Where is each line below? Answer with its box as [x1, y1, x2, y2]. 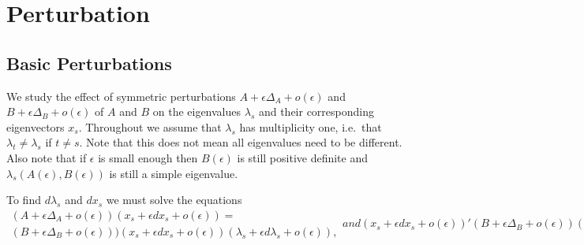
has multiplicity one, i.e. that [239, 118, 382, 135]
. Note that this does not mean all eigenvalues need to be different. [79, 134, 402, 150]
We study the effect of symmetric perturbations [6, 87, 236, 104]
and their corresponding [258, 103, 374, 120]
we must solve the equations [106, 191, 242, 208]
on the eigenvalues [152, 103, 241, 120]
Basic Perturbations [6, 50, 172, 75]
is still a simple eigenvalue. [109, 165, 238, 181]
